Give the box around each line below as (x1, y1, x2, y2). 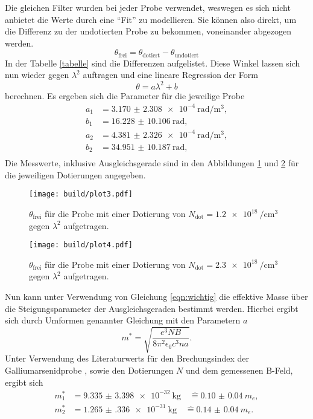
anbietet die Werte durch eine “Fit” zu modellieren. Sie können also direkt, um (5, 13, 297, 25)
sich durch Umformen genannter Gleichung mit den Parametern (5, 314, 241, 326)
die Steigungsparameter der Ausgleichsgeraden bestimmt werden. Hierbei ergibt (5, 302, 299, 314)
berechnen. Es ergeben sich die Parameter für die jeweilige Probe (5, 89, 245, 102)
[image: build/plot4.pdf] (29, 241, 133, 250)
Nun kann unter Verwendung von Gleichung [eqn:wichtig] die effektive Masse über (5, 290, 308, 303)
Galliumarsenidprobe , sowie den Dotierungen (5, 363, 174, 376)
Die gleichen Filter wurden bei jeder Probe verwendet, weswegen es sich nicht (5, 1, 291, 13)
